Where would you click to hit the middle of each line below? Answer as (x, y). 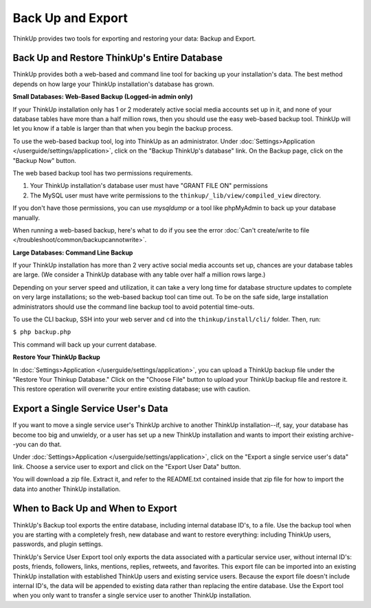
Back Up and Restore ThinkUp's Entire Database (118, 58)
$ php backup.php (42, 332)
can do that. (45, 444)
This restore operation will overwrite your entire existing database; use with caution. (132, 389)
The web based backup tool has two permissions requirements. (103, 173)
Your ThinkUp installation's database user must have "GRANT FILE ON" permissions (149, 186)
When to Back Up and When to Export (95, 509)
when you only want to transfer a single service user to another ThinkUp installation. (132, 596)
